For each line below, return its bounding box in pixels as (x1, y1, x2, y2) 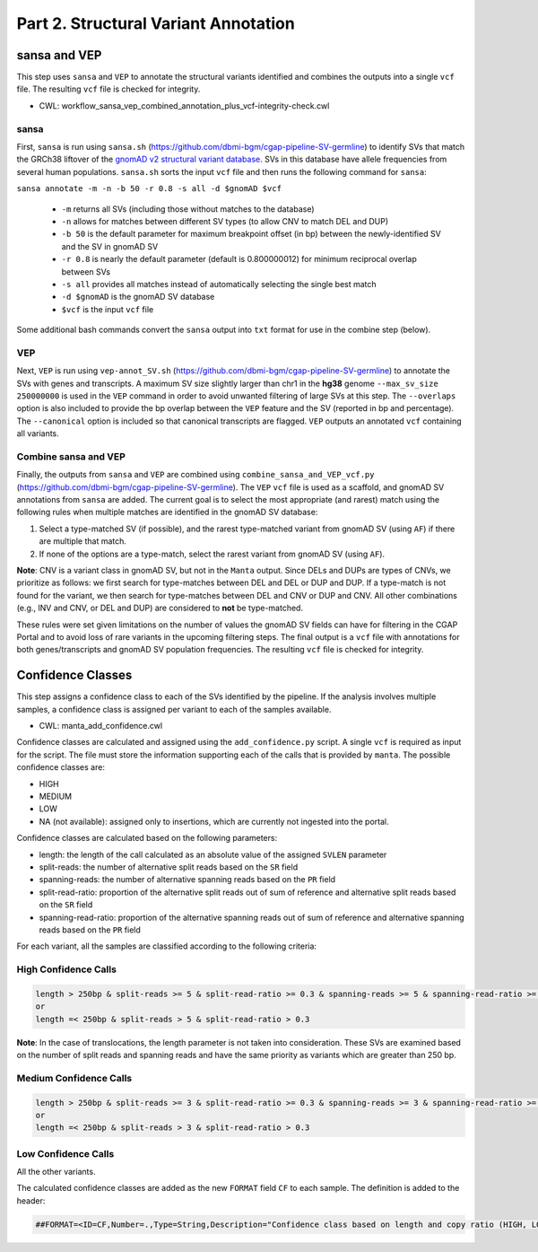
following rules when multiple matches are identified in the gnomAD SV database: (16, 507, 318, 518)
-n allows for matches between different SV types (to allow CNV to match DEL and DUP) (61, 215, 389, 226)
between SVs (61, 266, 111, 277)
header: (16, 1195, 46, 1206)
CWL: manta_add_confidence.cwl (39, 721, 163, 731)
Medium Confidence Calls (16, 1072, 133, 1084)
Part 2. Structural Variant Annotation (16, 13, 295, 33)
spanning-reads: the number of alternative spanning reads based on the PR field (39, 874, 336, 885)
